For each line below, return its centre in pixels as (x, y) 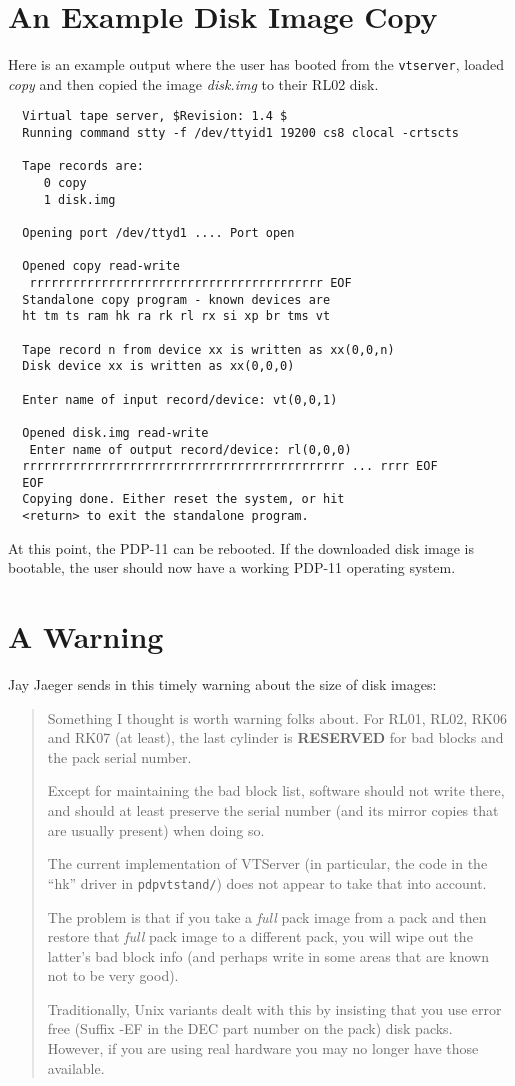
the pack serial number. (119, 756)
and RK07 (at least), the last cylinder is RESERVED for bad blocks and (275, 737)
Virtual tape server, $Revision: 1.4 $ (155, 116)
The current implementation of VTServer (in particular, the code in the (267, 863)
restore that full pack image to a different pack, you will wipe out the (260, 936)
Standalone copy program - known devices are (176, 299)
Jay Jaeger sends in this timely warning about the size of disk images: (222, 684)
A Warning (86, 636)
